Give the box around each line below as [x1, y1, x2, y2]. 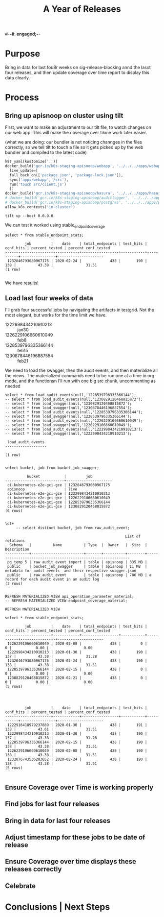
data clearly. [5, 75, 30, 81]
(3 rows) [5, 581, 23, 586]
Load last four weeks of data [5, 294, 94, 302]
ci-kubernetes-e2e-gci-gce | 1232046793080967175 [7, 483, 110, 488]
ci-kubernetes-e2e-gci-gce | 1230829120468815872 [7, 504, 110, 509]
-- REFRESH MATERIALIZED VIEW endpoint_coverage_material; [5, 599, 128, 603]
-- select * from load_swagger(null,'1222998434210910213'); [5, 431, 132, 436]
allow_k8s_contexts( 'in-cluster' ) [5, 204, 76, 209]
